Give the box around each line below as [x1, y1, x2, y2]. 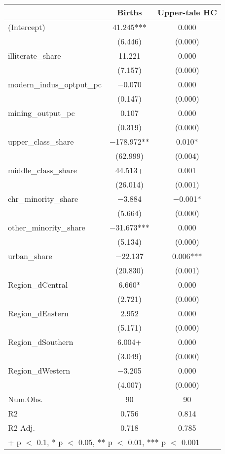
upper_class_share [8, 136, 74, 147]
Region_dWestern [8, 365, 71, 376]
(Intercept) [8, 21, 45, 33]
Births [117, 6, 142, 18]
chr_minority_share [8, 193, 78, 204]
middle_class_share [8, 164, 77, 176]
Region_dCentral [8, 279, 68, 290]
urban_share [8, 250, 52, 262]
